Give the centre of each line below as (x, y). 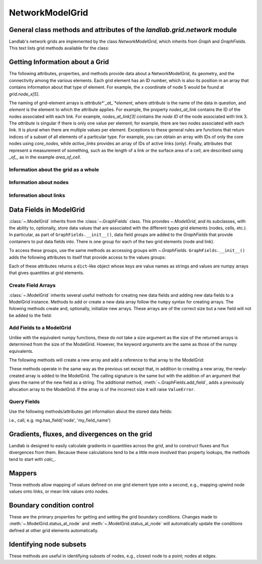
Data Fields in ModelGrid (47, 210)
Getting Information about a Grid (59, 62)
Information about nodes (39, 183)
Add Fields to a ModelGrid (40, 328)
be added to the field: (30, 315)
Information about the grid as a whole (54, 170)
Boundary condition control (51, 505)
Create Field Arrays (32, 285)
